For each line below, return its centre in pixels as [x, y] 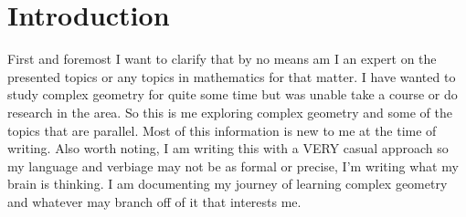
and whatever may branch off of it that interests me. [154, 201]
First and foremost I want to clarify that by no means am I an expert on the [222, 59]
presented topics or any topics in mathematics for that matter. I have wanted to [232, 76]
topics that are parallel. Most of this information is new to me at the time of [222, 130]
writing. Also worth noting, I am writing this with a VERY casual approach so [228, 148]
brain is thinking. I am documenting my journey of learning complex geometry [228, 184]
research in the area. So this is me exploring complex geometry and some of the [230, 112]
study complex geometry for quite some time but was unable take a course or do [233, 94]
